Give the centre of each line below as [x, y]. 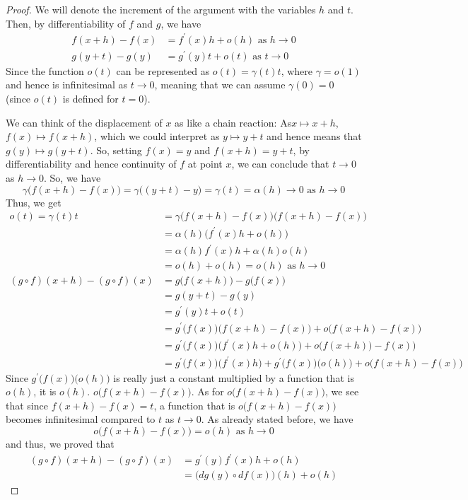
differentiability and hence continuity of [91, 164]
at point [205, 164]
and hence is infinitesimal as [67, 85]
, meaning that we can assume [220, 85]
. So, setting [116, 150]
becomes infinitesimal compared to [81, 419]
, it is [45, 391]
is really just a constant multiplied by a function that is [234, 377]
